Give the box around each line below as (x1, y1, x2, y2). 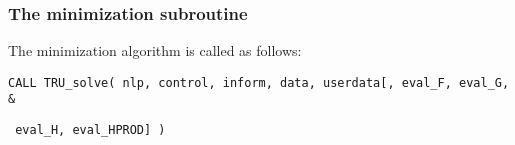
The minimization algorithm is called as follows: (8, 40, 302, 61)
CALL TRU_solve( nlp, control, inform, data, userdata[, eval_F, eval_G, (8, 75, 510, 90)
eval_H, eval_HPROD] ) (15, 123, 166, 138)
